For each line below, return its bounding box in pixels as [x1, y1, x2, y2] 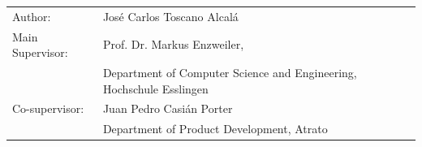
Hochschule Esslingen [102, 80, 209, 97]
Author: [12, 7, 51, 24]
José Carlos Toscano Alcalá [102, 7, 239, 24]
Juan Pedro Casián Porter [102, 100, 233, 117]
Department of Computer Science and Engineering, [102, 64, 357, 81]
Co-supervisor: [12, 100, 84, 117]
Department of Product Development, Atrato [102, 120, 328, 137]
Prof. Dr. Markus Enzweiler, [102, 36, 244, 53]
